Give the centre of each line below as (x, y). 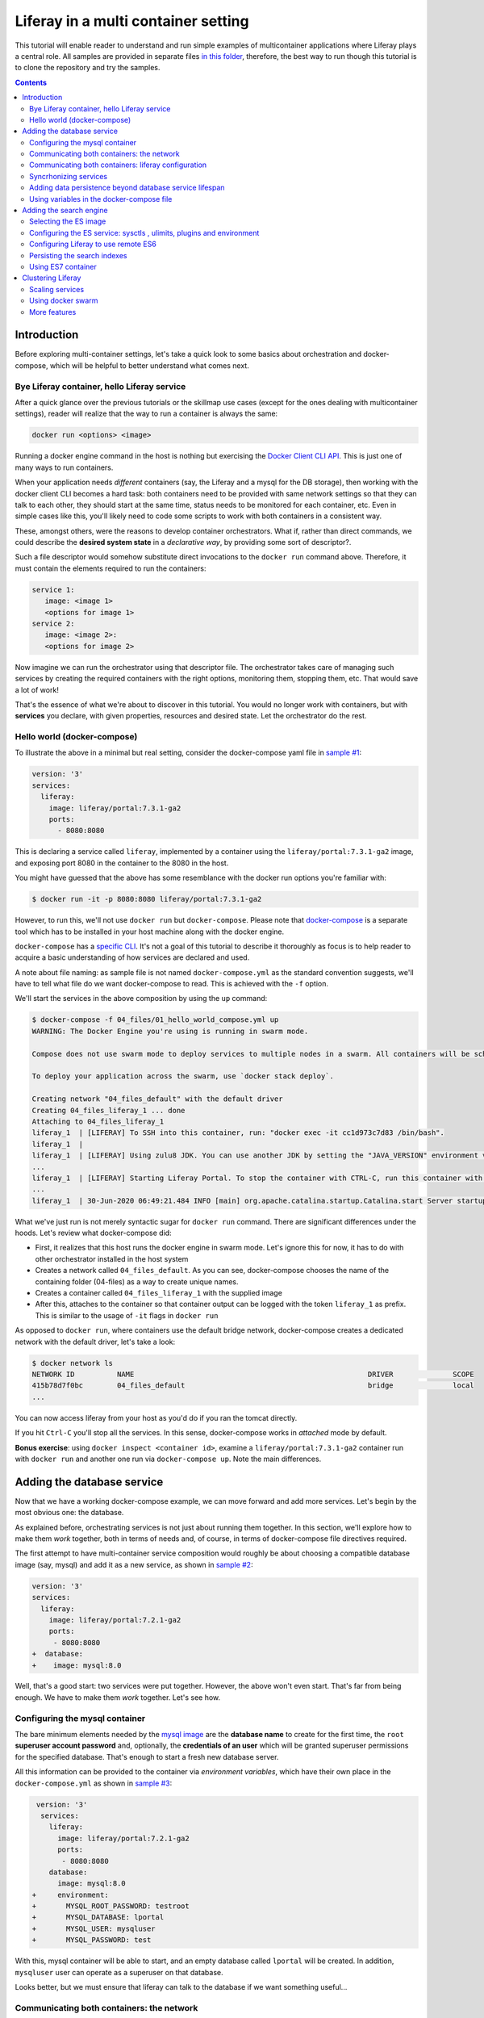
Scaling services (57, 289)
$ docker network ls (72, 1363)
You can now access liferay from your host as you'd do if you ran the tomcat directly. (156, 1417)
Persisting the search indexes (78, 255)
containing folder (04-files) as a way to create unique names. (137, 1281)
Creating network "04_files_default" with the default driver (157, 1099)
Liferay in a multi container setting (132, 21)
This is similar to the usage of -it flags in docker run (127, 1315)
